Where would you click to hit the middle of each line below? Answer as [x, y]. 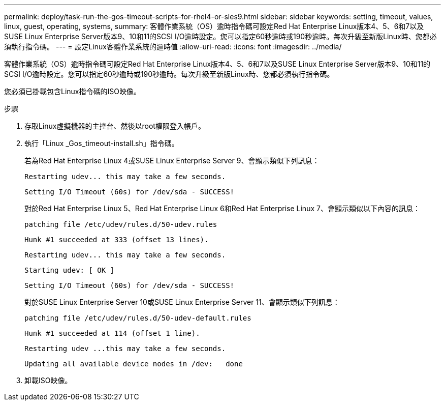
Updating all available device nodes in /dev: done [134, 364]
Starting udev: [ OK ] [70, 270]
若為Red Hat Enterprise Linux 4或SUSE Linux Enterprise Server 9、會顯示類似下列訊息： [172, 161]
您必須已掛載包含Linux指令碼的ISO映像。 [72, 91]
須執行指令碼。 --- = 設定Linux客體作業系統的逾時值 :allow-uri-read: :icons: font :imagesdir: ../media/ [173, 47]
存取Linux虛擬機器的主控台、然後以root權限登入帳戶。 [115, 126]
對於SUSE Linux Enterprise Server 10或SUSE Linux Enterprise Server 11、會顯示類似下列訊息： [182, 302]
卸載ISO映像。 [48, 380]
